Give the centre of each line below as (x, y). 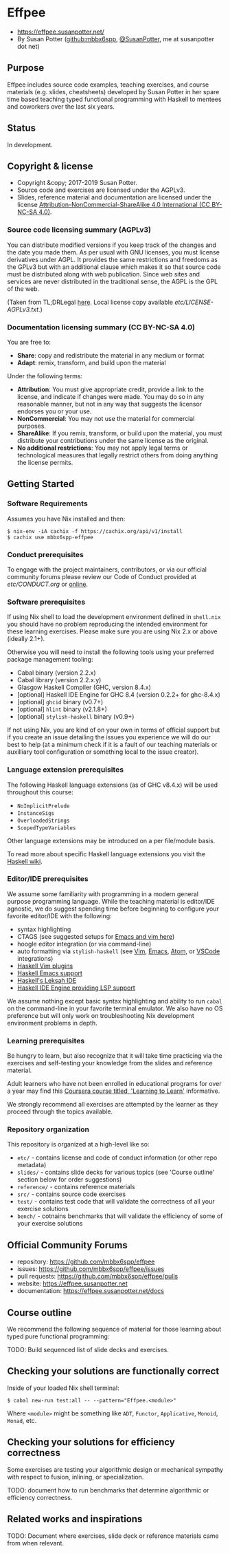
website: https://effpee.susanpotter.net (72, 1283)
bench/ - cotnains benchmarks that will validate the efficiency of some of (120, 1216)
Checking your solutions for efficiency (91, 1442)
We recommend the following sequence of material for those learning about (114, 1329)
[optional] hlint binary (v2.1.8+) (62, 709)
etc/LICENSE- (194, 302)
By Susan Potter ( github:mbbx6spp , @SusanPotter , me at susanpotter (116, 39)
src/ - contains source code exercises (71, 1194)
